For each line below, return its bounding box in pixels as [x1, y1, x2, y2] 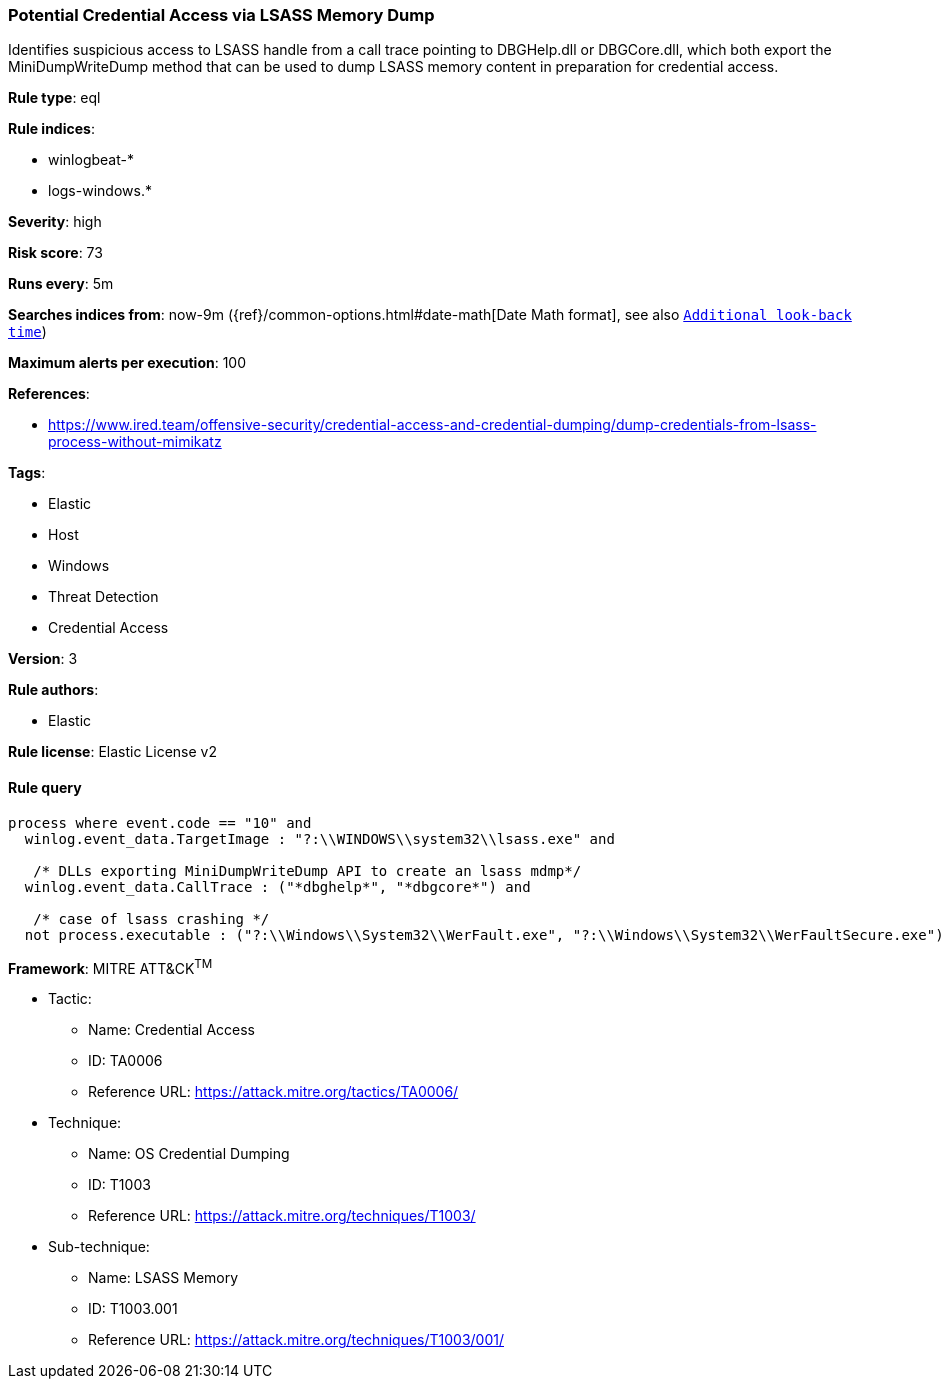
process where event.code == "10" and [8, 814, 312, 831]
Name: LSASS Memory [88, 1269, 239, 1287]
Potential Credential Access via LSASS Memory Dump [8, 5, 435, 25]
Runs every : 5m [8, 275, 114, 293]
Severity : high [8, 213, 102, 231]
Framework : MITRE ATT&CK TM [8, 956, 213, 977]
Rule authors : [8, 681, 99, 699]
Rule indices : [8, 120, 95, 138]
